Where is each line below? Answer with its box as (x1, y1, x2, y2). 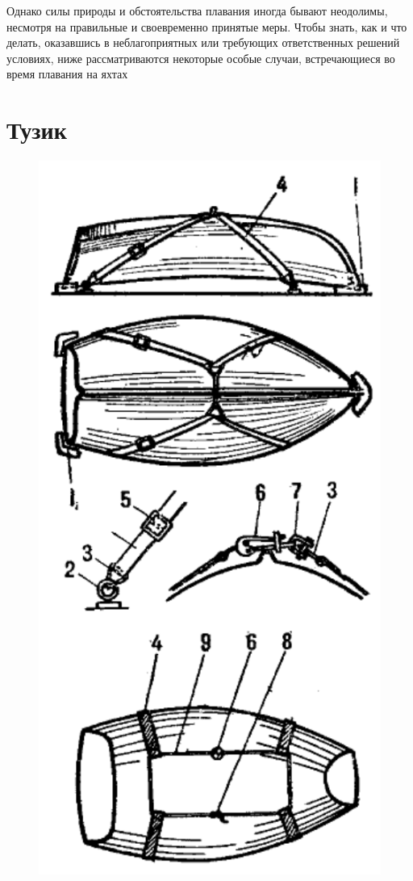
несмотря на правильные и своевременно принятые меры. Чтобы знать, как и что (6, 18, 407, 35)
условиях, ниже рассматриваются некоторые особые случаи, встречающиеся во (6, 49, 395, 66)
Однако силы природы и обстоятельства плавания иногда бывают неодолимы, (6, 2, 388, 19)
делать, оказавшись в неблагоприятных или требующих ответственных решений (6, 34, 400, 51)
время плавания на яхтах (6, 65, 128, 82)
